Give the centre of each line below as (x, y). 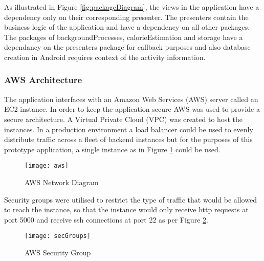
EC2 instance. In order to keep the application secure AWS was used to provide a (132, 109)
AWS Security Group (58, 253)
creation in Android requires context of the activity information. (105, 57)
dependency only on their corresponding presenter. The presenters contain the (126, 17)
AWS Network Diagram (62, 182)
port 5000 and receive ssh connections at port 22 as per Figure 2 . (106, 219)
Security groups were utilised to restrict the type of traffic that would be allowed (130, 199)
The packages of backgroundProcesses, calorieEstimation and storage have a (124, 37)
